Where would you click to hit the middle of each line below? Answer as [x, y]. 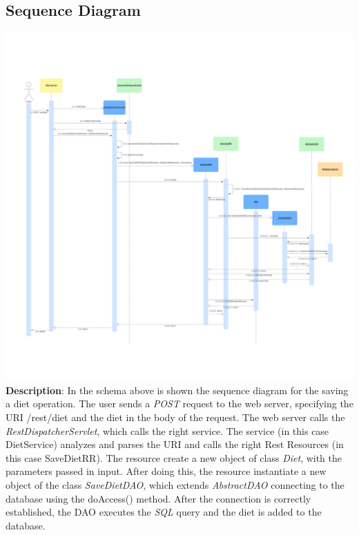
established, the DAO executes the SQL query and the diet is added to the [164, 512]
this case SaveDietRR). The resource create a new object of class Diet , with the [174, 457]
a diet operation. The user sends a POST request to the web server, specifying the [179, 403]
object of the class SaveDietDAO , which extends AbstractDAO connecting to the [175, 484]
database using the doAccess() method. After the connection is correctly [158, 498]
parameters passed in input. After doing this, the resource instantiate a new [166, 471]
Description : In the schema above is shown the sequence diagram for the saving [177, 390]
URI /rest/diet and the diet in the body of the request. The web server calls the [175, 417]
